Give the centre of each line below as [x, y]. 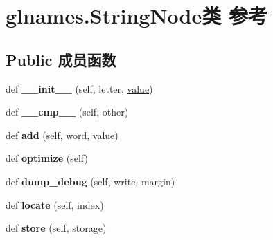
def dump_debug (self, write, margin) [90, 181]
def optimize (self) [47, 158]
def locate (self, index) [55, 204]
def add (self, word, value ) [62, 135]
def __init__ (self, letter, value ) [79, 88]
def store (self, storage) [56, 228]
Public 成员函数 [61, 59]
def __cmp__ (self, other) [67, 112]
